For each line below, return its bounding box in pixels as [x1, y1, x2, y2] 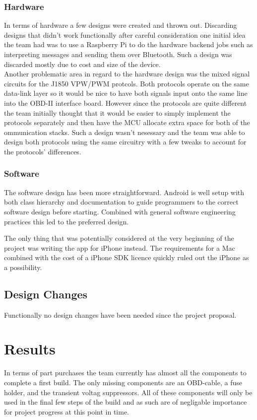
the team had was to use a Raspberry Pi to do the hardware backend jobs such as [4, 39, 253, 50]
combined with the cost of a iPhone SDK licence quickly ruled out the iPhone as [4, 252, 249, 263]
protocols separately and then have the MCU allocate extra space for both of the [4, 117, 250, 128]
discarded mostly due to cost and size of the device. [4, 59, 161, 69]
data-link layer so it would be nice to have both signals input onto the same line [4, 88, 248, 98]
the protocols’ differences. [4, 146, 81, 156]
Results [4, 339, 56, 359]
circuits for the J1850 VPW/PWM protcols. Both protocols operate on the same [4, 78, 249, 88]
